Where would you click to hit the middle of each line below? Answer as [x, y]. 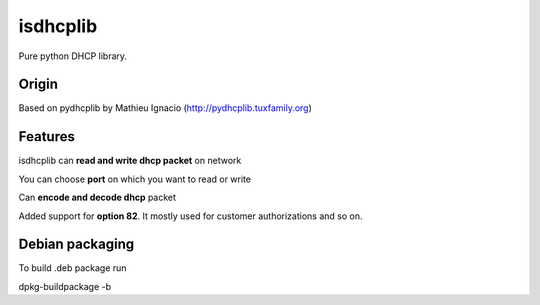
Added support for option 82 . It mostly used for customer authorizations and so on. [190, 216]
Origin [38, 84]
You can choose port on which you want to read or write [135, 179]
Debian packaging [76, 244]
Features [46, 136]
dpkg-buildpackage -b [65, 286]
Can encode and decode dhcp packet [97, 197]
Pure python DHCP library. [73, 56]
